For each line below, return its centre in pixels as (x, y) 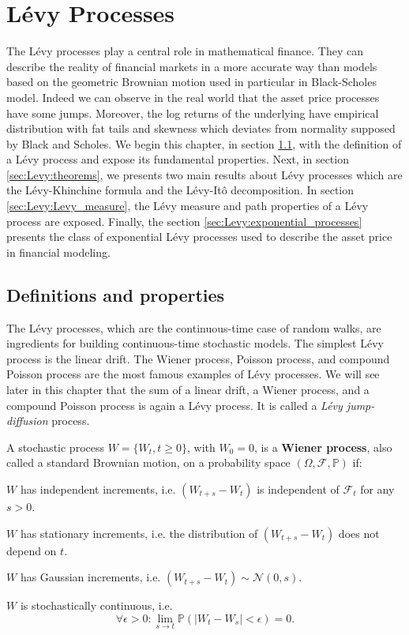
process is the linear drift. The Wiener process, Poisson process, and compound (198, 358)
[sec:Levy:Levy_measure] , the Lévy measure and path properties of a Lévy (188, 206)
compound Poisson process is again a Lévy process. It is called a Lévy (174, 405)
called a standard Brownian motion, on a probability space (148, 462)
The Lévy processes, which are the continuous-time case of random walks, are (194, 327)
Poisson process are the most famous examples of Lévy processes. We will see (193, 374)
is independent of (298, 488)
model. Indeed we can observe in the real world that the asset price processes (193, 97)
